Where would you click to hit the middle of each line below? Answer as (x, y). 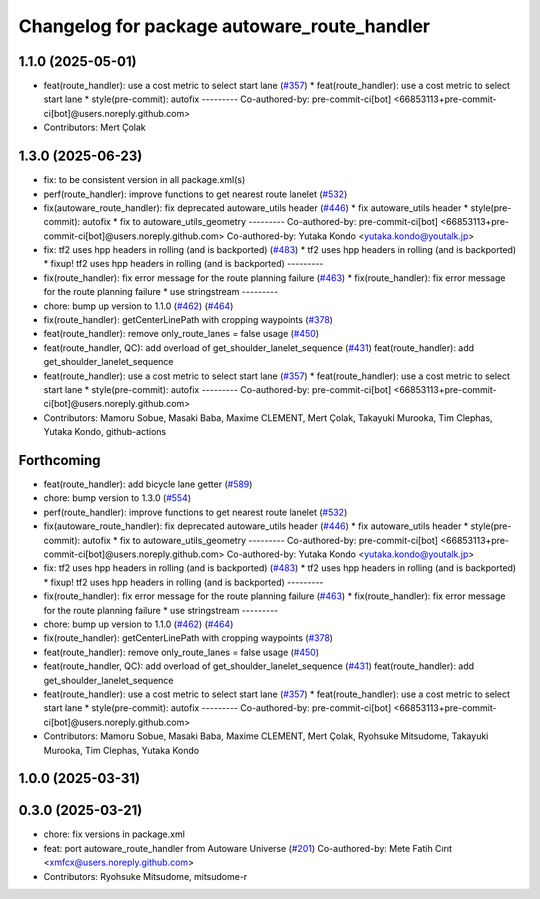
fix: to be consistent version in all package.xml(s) (144, 180)
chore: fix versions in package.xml (114, 834)
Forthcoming (59, 460)
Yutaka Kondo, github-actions (105, 432)
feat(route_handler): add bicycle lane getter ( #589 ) (148, 484)
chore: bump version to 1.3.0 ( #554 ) (117, 498)
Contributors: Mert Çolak (94, 127)
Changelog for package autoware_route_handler (224, 26)
